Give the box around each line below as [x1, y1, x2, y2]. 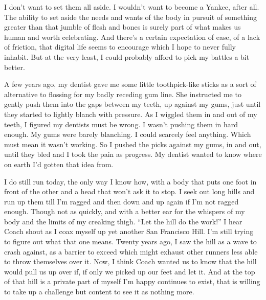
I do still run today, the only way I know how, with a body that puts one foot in [4, 176, 257, 187]
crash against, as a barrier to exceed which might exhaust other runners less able [4, 246, 258, 257]
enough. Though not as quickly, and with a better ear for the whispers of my [4, 206, 245, 217]
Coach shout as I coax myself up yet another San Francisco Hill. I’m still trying [4, 226, 254, 237]
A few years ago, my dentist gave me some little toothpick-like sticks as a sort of [4, 79, 256, 89]
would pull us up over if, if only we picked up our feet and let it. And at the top [4, 266, 255, 276]
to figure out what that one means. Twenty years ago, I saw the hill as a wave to [4, 236, 257, 247]
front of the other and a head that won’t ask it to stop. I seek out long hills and [4, 186, 255, 197]
